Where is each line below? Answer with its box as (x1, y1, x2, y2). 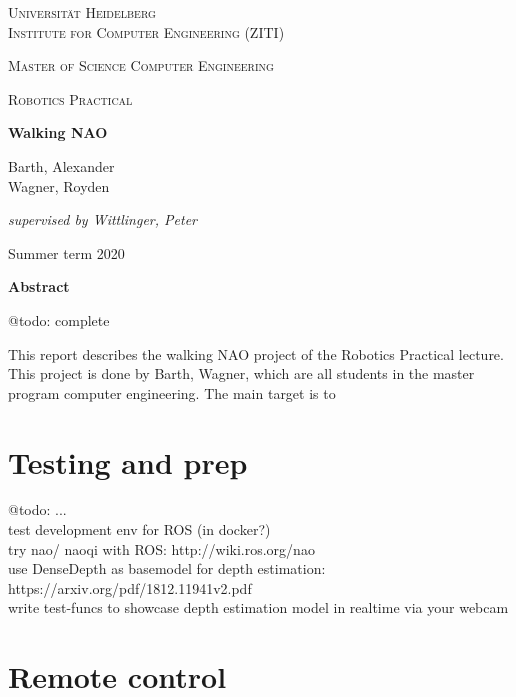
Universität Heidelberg (8, 2, 156, 22)
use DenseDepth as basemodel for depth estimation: (8, 558, 326, 579)
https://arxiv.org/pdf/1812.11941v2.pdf (8, 577, 252, 598)
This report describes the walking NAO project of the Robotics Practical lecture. (8, 343, 504, 364)
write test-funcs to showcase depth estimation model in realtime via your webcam (8, 597, 509, 618)
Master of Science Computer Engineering (8, 55, 274, 76)
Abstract (8, 276, 70, 297)
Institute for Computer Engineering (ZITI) (8, 21, 285, 42)
